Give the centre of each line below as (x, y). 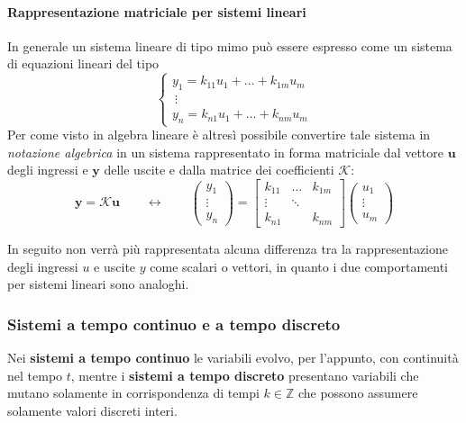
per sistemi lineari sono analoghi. (98, 284)
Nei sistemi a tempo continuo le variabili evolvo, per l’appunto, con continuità (233, 357)
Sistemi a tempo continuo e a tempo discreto (174, 324)
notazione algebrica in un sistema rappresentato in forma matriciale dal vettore (225, 152)
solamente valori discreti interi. (92, 410)
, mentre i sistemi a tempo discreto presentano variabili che (245, 375)
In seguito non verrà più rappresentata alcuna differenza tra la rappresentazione (228, 248)
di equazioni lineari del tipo (83, 63)
